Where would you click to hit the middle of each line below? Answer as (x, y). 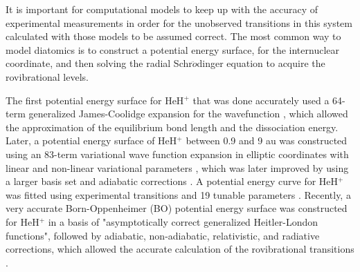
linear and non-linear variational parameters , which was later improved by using (177, 167)
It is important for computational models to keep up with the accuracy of (162, 9)
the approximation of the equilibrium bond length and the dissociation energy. (172, 127)
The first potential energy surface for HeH (95, 100)
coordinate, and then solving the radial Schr (99, 63)
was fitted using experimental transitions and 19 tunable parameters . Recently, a (178, 194)
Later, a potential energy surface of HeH (91, 140)
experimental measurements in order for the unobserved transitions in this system (179, 22)
